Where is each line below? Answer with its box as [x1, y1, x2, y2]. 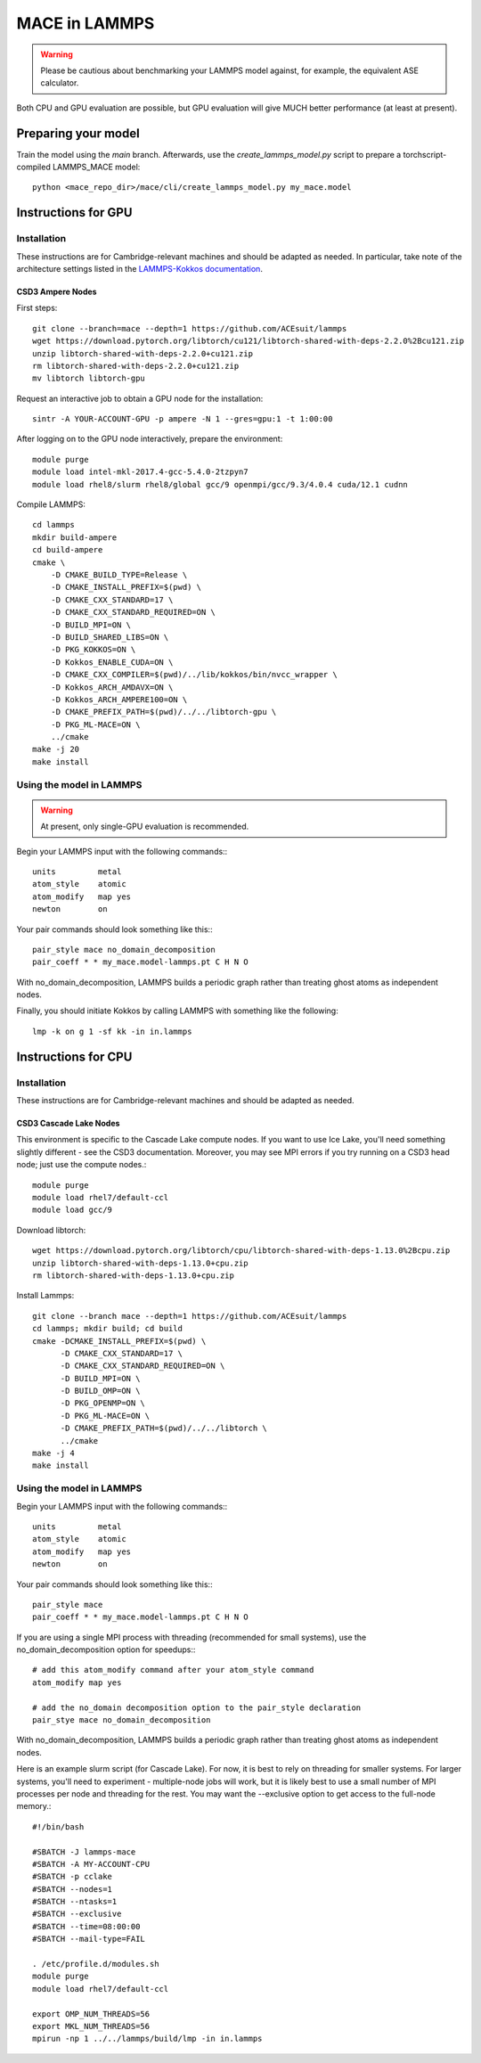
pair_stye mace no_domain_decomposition [32, 1715, 211, 1725]
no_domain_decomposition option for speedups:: [16, 1644, 196, 1655]
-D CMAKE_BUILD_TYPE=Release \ [50, 569, 188, 579]
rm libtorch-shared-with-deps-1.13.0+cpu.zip [32, 1270, 235, 1281]
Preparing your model [16, 126, 140, 141]
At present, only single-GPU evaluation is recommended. [40, 821, 249, 832]
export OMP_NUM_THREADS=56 [32, 2009, 151, 2018]
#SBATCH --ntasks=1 [32, 1896, 118, 1907]
